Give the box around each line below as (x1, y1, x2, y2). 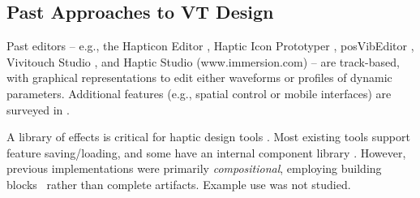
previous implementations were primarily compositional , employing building (6, 160, 382, 177)
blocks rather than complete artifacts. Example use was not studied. (6, 175, 351, 192)
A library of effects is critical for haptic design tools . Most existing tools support (6, 128, 410, 145)
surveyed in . (6, 101, 70, 118)
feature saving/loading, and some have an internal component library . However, (6, 144, 406, 161)
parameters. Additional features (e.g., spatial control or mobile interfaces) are (6, 84, 392, 101)
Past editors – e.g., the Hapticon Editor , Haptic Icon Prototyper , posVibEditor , (6, 37, 414, 54)
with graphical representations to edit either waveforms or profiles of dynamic (6, 69, 392, 86)
